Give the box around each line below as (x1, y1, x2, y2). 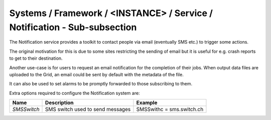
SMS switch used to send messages (45, 106, 131, 113)
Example (136, 99, 158, 106)
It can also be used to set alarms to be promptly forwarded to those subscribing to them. (9, 81, 193, 87)
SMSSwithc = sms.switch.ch (136, 106, 204, 113)
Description (45, 99, 74, 106)
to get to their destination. (9, 55, 63, 61)
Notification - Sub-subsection (9, 22, 137, 33)
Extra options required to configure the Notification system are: (9, 90, 140, 96)
